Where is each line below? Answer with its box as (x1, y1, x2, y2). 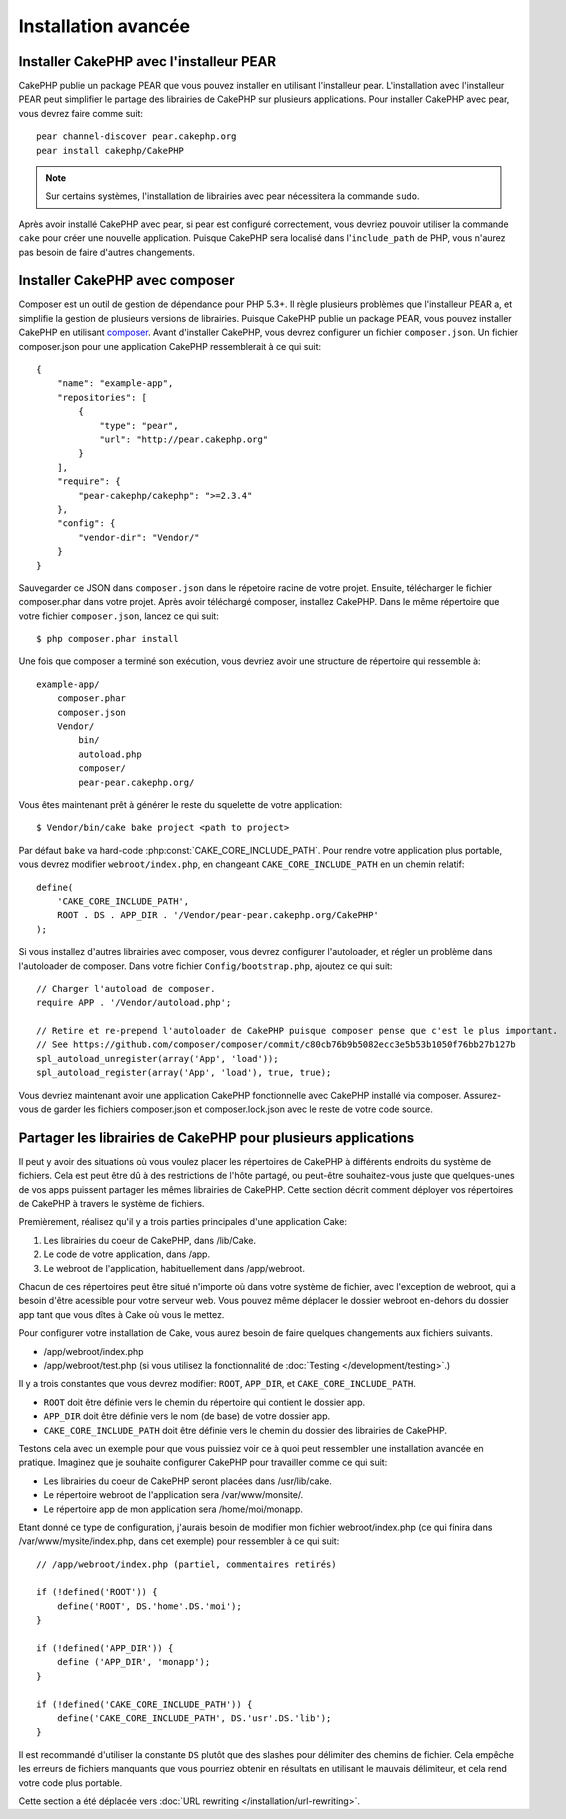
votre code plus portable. (18, 1776, 123, 1789)
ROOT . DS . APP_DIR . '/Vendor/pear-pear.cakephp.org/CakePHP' (56, 910, 379, 921)
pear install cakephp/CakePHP (36, 145, 185, 156)
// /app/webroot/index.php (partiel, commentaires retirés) (36, 1558, 337, 1570)
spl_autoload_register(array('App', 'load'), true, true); (36, 1067, 332, 1079)
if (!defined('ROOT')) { (36, 1586, 158, 1598)
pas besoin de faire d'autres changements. (18, 246, 195, 258)
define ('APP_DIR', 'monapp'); (56, 1656, 211, 1668)
